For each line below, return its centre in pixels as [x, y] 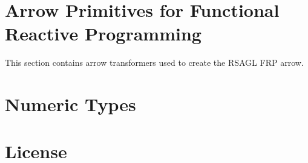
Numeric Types [70, 104]
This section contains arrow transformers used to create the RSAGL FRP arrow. [154, 62]
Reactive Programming [103, 34]
